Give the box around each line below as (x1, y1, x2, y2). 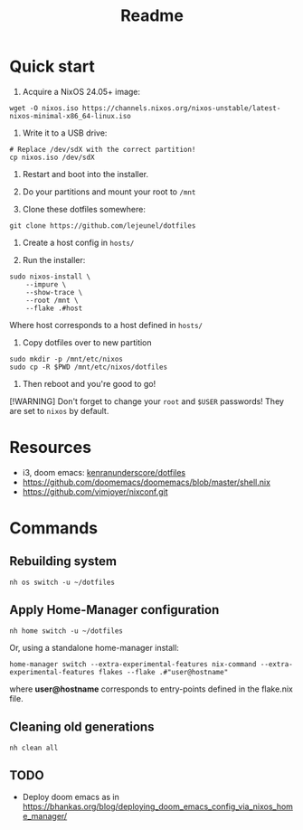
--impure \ (25, 279, 67, 289)
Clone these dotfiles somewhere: (22, 203, 147, 214)
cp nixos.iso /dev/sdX (9, 153, 95, 162)
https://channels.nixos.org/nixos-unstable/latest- (81, 103, 281, 113)
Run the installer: (22, 254, 86, 265)
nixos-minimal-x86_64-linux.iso (9, 111, 131, 120)
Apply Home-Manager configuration (9, 602, 220, 618)
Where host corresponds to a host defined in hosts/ (9, 319, 204, 330)
